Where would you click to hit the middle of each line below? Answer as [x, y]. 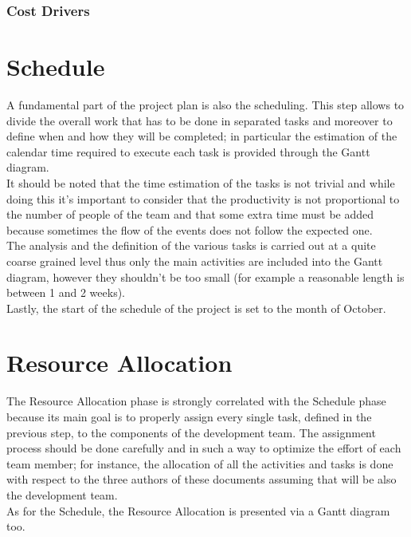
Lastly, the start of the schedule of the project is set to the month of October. [196, 308]
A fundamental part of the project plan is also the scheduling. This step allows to [205, 104]
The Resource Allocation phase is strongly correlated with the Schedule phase [196, 401]
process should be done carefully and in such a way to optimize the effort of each [204, 448]
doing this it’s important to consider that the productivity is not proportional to [203, 198]
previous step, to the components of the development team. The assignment [191, 432]
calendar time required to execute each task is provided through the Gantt [188, 151]
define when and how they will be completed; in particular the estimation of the [202, 136]
